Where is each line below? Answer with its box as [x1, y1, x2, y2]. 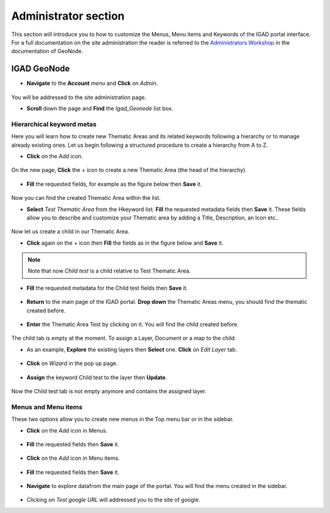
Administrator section [11, 9, 125, 23]
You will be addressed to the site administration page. [11, 94, 147, 101]
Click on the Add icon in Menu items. [26, 454, 120, 462]
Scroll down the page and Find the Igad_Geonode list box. [26, 105, 174, 113]
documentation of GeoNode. [11, 48, 84, 55]
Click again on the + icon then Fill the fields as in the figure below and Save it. [26, 239, 224, 246]
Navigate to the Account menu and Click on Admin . [26, 79, 158, 87]
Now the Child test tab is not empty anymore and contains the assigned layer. [11, 387, 207, 394]
